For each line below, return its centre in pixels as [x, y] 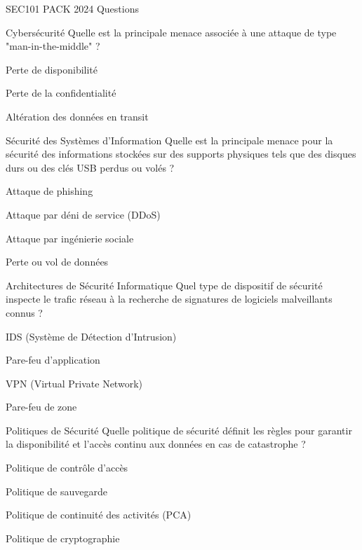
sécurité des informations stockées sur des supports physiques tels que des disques [181, 154]
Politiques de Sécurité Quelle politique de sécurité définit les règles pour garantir [179, 430]
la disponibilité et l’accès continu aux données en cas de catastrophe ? [156, 444]
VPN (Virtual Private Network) [74, 383]
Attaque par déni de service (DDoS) [83, 214]
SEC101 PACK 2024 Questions [72, 8]
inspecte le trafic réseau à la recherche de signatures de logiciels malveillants [169, 299]
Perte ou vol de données [57, 262]
